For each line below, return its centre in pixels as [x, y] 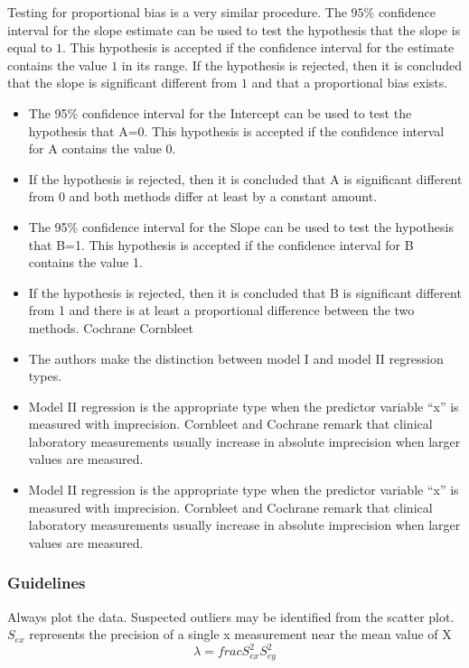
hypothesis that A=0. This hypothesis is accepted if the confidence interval [236, 130]
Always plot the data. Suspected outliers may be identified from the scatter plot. [231, 616]
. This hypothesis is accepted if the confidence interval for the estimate [258, 47]
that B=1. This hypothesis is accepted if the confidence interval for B [221, 244]
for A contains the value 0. [102, 148]
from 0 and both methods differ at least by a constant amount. [203, 196]
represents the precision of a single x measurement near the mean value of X [240, 634]
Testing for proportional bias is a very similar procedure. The [177, 12]
